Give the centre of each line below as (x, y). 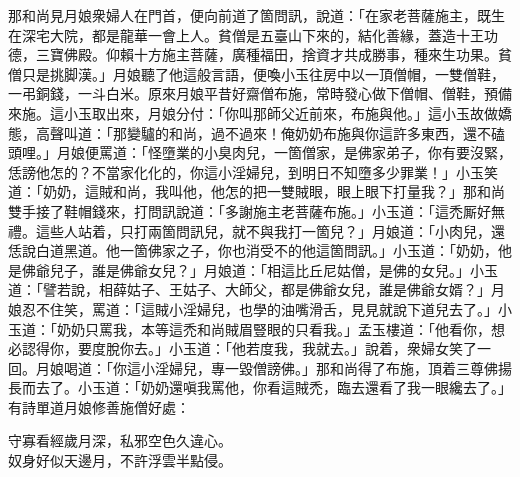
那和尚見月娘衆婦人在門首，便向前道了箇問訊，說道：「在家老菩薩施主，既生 (256, 15)
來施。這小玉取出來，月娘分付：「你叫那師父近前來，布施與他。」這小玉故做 (253, 112)
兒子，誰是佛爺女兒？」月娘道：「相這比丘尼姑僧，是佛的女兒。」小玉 (273, 269)
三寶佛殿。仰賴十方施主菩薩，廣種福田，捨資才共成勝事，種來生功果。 (266, 54)
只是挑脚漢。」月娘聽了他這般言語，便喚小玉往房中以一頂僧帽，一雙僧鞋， (263, 73)
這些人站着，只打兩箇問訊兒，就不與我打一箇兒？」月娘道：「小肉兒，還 (270, 230)
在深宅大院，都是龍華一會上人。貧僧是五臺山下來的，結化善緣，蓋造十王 (246, 34)
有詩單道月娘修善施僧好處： (99, 406)
